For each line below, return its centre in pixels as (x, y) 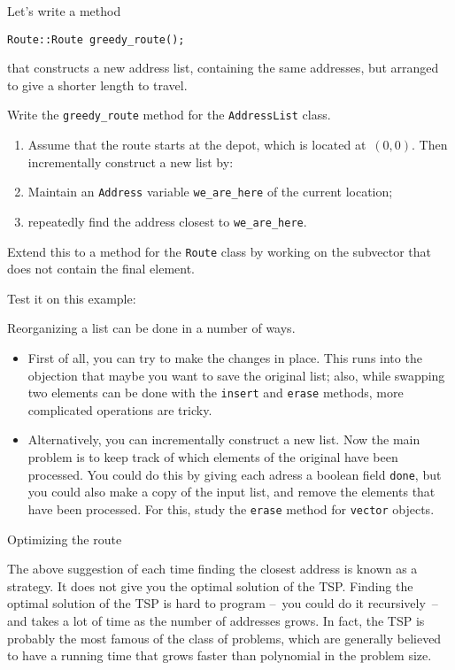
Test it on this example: (72, 298)
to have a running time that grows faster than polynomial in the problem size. (220, 655)
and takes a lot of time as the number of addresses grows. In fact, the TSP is (216, 620)
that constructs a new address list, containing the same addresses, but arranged (223, 68)
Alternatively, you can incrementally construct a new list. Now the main (224, 439)
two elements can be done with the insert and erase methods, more (216, 393)
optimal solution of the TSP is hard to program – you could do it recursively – (223, 603)
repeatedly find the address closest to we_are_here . (167, 221)
